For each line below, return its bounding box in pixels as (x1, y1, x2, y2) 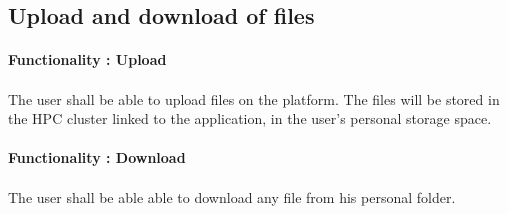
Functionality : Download (8, 147, 186, 168)
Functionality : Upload (8, 49, 167, 70)
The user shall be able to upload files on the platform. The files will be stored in (8, 88, 500, 109)
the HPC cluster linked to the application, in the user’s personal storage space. (8, 108, 492, 129)
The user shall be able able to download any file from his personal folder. (8, 186, 456, 207)
